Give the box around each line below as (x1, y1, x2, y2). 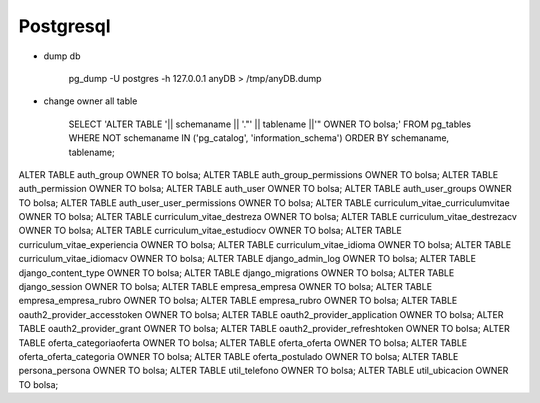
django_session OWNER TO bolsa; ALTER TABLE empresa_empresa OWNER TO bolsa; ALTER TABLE (18, 281, 433, 293)
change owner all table (43, 95, 138, 107)
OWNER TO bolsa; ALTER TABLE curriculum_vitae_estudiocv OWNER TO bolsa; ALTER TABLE (18, 225, 402, 237)
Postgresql (18, 15, 111, 37)
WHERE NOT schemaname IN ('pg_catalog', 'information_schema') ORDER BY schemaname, (68, 132, 450, 144)
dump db (43, 50, 81, 62)
